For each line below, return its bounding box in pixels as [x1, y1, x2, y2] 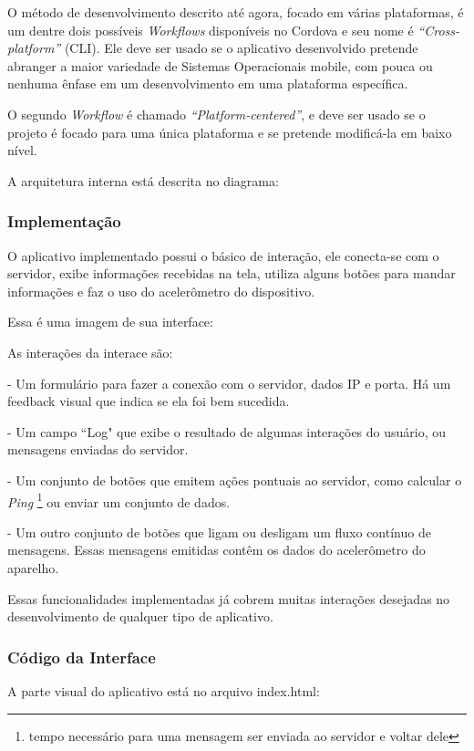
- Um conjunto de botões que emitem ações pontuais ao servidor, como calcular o [7, 470, 462, 489]
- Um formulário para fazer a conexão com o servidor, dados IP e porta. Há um [7, 373, 451, 392]
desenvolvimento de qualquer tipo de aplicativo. [7, 607, 273, 626]
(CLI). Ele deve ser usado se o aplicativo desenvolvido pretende [64, 38, 418, 57]
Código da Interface [7, 645, 156, 668]
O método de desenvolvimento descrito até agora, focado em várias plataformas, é [7, 3, 464, 21]
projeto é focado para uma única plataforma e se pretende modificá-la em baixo [7, 122, 452, 141]
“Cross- [417, 20, 460, 39]
